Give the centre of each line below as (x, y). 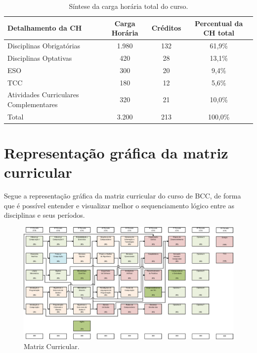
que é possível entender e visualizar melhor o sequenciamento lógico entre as (119, 205)
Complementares (33, 104)
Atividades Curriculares (43, 95)
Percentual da (219, 23)
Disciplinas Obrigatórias (44, 46)
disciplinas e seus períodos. (44, 215)
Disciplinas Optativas (40, 58)
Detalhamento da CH (45, 28)
